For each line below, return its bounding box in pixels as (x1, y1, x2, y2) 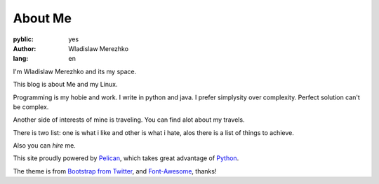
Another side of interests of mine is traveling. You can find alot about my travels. (13, 115, 245, 124)
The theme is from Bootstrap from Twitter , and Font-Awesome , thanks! (13, 167, 217, 175)
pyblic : (13, 35, 34, 43)
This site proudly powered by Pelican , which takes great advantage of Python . (13, 154, 239, 162)
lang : (13, 55, 29, 63)
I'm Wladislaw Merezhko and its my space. (13, 67, 137, 76)
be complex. (13, 102, 49, 111)
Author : (13, 44, 36, 52)
